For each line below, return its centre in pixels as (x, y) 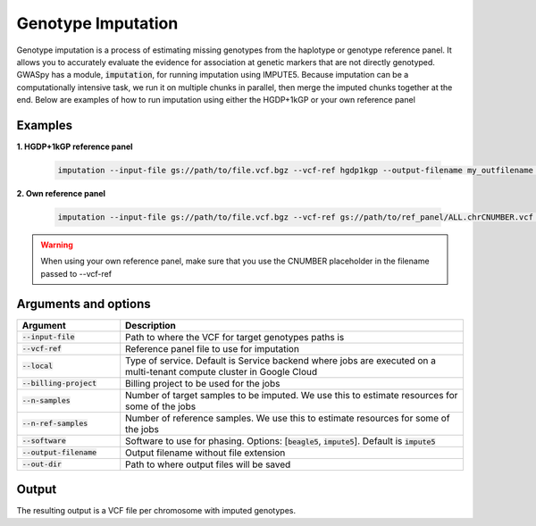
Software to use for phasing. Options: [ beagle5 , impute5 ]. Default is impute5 (281, 440)
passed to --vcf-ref (76, 273)
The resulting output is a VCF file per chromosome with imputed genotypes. (156, 511)
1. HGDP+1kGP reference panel (75, 146)
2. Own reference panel (61, 193)
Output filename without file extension (205, 453)
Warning (57, 245)
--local (38, 366)
